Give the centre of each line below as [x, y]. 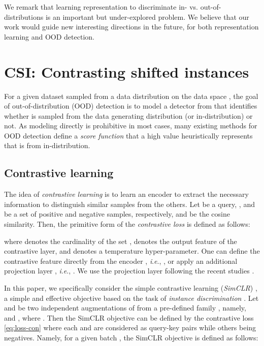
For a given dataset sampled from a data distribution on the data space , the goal [131, 96]
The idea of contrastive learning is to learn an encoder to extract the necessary [126, 194]
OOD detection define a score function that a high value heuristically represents [128, 135]
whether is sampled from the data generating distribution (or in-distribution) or [128, 115]
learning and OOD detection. [49, 36]
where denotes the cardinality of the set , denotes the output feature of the [121, 241]
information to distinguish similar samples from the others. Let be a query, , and [129, 204]
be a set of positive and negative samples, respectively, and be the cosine [117, 214]
